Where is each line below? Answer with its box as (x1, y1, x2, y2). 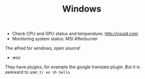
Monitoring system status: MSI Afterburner (12, 36, 98, 42)
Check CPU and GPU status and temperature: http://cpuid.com (12, 31, 139, 37)
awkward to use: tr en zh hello (5, 69, 70, 75)
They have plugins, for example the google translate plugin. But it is (5, 64, 140, 70)
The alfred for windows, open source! (5, 45, 81, 51)
